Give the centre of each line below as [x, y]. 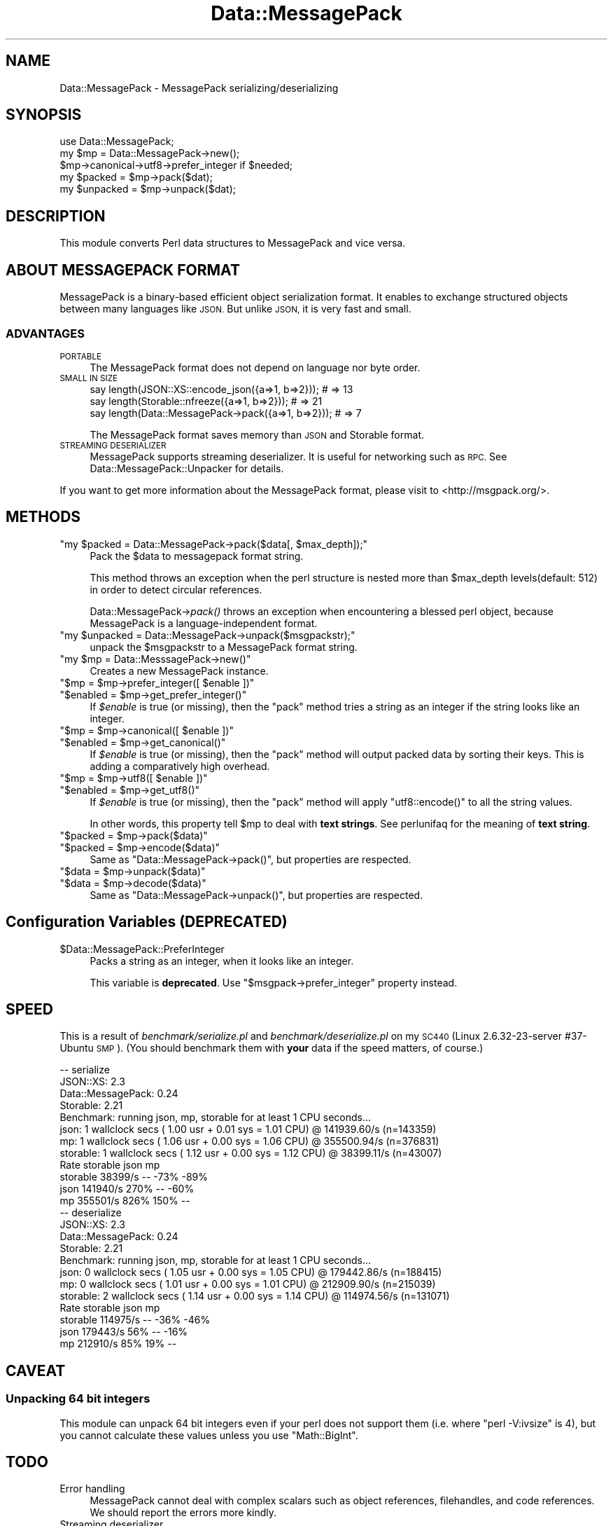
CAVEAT [36, 1370]
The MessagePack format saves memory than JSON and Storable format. [257, 434]
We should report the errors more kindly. [183, 1513]
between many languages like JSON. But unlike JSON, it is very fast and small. [235, 309]
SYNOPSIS [44, 115]
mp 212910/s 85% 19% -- [118, 1344]
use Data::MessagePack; [117, 142]
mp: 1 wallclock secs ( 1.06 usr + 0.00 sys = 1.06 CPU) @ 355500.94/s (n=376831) [249, 1141]
